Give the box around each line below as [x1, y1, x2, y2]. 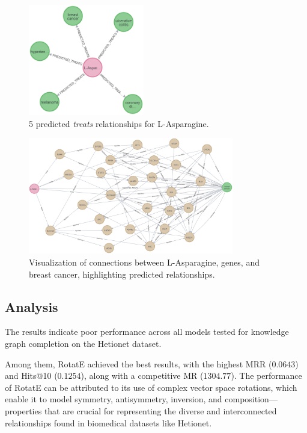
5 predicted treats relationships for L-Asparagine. [29, 117, 209, 129]
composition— [225, 393, 278, 405]
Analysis [5, 297, 58, 316]
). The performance [231, 369, 302, 382]
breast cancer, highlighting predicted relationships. [29, 267, 215, 280]
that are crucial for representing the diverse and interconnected [44, 405, 277, 417]
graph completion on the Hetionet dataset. [5, 337, 162, 350]
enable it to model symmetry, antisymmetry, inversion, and [5, 393, 222, 405]
